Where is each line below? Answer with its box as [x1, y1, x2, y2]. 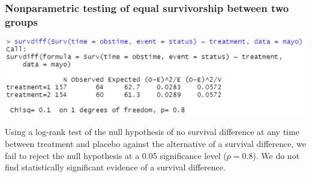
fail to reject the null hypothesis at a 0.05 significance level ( [5, 149, 227, 161]
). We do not [253, 149, 300, 161]
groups [5, 14, 38, 29]
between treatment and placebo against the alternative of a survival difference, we [5, 137, 306, 150]
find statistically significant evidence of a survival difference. [5, 161, 226, 173]
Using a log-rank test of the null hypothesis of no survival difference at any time [5, 125, 299, 138]
